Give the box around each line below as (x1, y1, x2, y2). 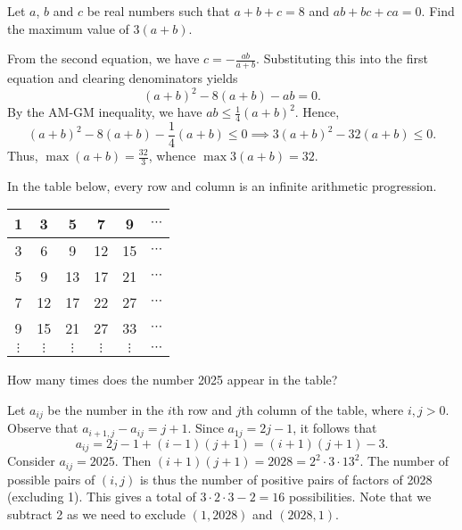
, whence (148, 146, 196, 164)
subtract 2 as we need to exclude (7, 505, 186, 524)
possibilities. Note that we (288, 487, 432, 506)
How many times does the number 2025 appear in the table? (7, 370, 338, 389)
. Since (187, 418, 224, 437)
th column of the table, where (241, 401, 404, 419)
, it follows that (293, 418, 377, 437)
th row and (171, 401, 233, 419)
